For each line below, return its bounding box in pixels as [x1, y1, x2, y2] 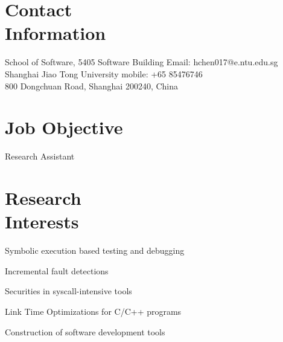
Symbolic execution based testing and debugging [5, 244, 185, 257]
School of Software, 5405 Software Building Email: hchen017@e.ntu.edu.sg [5, 56, 278, 68]
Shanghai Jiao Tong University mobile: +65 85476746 [5, 67, 203, 80]
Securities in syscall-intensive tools [5, 285, 132, 297]
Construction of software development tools [5, 325, 165, 338]
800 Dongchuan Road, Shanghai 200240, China [5, 79, 179, 92]
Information [5, 21, 106, 45]
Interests [5, 209, 79, 234]
